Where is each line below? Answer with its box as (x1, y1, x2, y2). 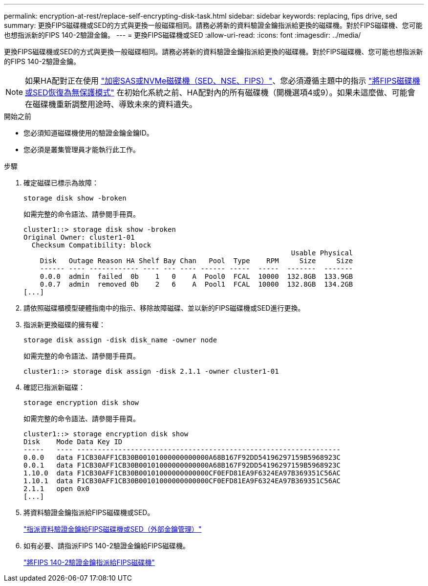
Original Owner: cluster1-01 (23, 233, 135, 241)
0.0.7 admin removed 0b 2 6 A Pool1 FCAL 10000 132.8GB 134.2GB (40, 280, 353, 288)
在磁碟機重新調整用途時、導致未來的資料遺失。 (25, 99, 197, 109)
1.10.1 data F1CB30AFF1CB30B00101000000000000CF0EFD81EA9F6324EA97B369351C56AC (23, 477, 341, 485)
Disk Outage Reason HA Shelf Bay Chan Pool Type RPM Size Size (40, 257, 353, 265)
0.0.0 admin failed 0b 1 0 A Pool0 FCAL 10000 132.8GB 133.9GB (40, 272, 353, 280)
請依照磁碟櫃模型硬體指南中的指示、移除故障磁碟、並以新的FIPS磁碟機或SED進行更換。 (23, 304, 305, 312)
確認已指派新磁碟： (23, 383, 85, 391)
